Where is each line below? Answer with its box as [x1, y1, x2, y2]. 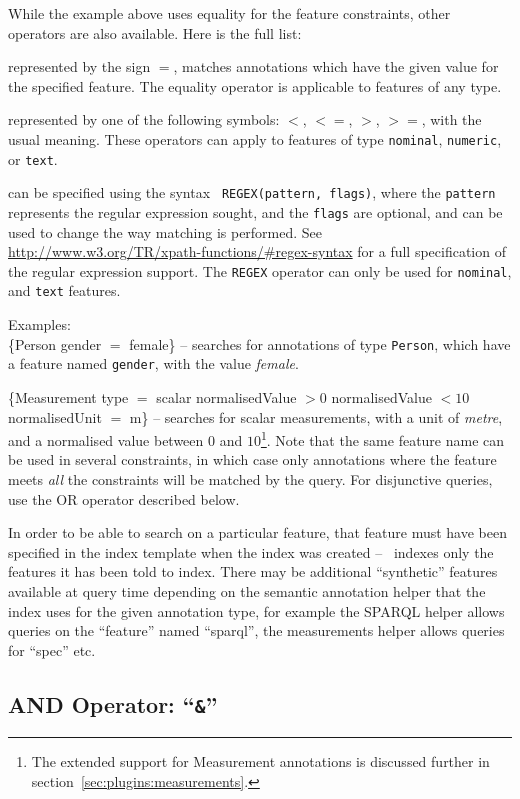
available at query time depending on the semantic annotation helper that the [8, 581, 486, 601]
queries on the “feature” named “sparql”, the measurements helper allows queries [8, 620, 505, 641]
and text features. [8, 280, 121, 301]
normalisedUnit [8, 406, 102, 427]
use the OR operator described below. [8, 488, 240, 509]
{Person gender [8, 333, 102, 354]
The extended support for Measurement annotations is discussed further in [31, 751, 490, 772]
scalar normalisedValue [156, 387, 297, 407]
